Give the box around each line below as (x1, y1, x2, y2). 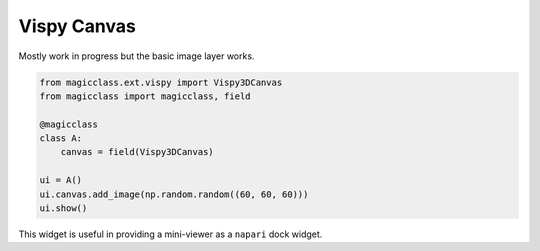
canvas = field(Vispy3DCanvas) (60, 146, 214, 158)
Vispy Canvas (18, 15, 137, 37)
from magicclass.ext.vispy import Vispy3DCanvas (39, 76, 283, 88)
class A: (39, 133, 83, 144)
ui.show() (39, 203, 88, 214)
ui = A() (39, 175, 83, 186)
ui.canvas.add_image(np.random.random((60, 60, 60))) (39, 188, 309, 200)
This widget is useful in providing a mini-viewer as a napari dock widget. (18, 228, 323, 240)
